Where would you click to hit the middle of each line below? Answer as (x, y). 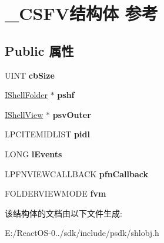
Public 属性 (39, 50)
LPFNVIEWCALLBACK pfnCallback (76, 173)
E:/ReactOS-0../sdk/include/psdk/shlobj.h (82, 233)
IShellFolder (26, 95)
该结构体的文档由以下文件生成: (63, 213)
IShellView (24, 114)
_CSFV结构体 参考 (81, 13)
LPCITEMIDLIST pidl (47, 134)
